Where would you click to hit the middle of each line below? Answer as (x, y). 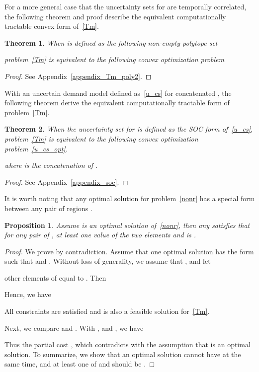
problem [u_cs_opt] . (36, 148)
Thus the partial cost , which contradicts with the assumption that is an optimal (128, 344)
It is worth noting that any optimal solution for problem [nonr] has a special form (130, 198)
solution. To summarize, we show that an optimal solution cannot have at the (123, 354)
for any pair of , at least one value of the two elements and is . (100, 235)
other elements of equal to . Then (55, 277)
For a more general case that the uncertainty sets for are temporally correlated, (126, 6)
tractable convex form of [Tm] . (52, 26)
